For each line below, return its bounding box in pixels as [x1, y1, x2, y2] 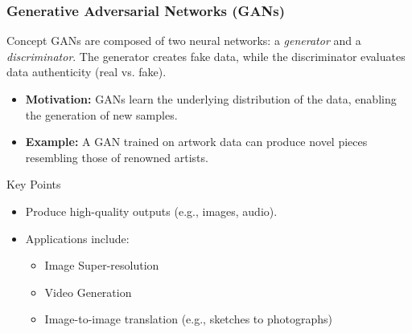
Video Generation [44, 283, 132, 300]
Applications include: [25, 229, 130, 246]
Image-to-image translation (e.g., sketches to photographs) [44, 311, 332, 327]
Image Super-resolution [44, 257, 159, 274]
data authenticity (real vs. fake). [6, 63, 167, 80]
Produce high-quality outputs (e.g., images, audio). [25, 202, 278, 219]
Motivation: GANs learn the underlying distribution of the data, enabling [25, 91, 397, 107]
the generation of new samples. [25, 106, 178, 123]
